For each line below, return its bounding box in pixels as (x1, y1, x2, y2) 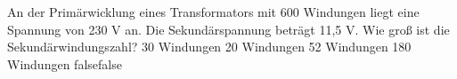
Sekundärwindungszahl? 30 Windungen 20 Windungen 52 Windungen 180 (7, 37, 412, 56)
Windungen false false (7, 54, 122, 73)
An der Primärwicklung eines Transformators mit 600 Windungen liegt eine (7, 3, 420, 20)
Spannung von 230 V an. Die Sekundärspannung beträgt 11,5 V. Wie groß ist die (7, 20, 450, 38)
